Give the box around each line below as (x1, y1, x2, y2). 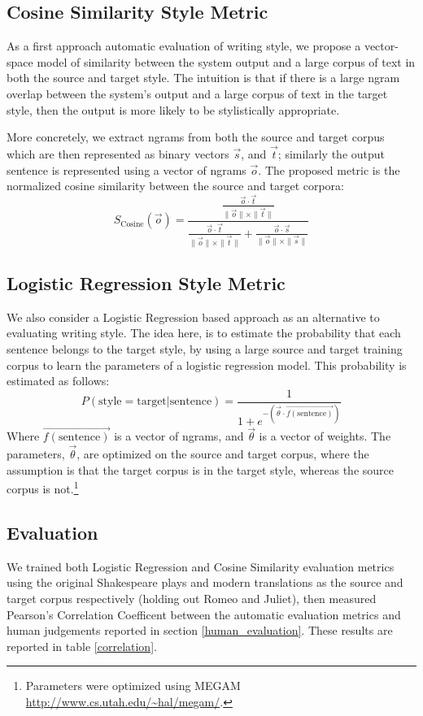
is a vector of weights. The (259, 427, 391, 445)
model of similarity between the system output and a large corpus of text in (37, 53, 416, 70)
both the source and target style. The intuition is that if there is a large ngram (7, 69, 400, 86)
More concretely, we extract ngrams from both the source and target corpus (7, 128, 385, 145)
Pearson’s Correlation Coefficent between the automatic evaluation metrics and (7, 605, 401, 623)
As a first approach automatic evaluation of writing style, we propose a (7, 37, 361, 54)
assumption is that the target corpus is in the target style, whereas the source (7, 461, 394, 478)
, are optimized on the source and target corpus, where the (76, 445, 369, 462)
